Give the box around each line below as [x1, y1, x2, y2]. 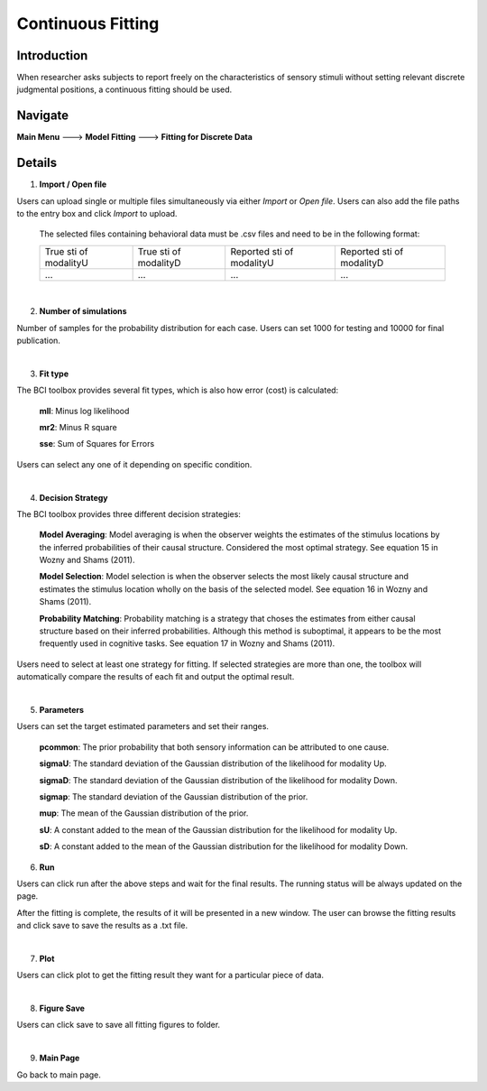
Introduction [16, 48, 88, 63]
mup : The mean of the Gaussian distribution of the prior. [39, 808, 249, 818]
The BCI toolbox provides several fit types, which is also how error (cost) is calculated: [16, 384, 339, 396]
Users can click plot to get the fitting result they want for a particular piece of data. [16, 970, 325, 981]
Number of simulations [39, 306, 127, 317]
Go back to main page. [16, 1069, 101, 1080]
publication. [16, 335, 60, 346]
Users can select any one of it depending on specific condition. [16, 458, 253, 469]
